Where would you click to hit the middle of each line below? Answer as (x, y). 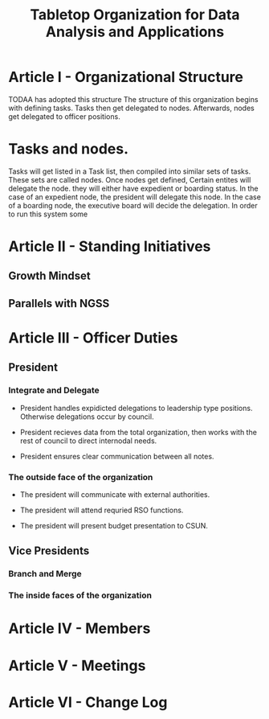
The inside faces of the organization (80, 595)
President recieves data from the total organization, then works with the (138, 432)
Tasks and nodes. (69, 149)
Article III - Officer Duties (93, 338)
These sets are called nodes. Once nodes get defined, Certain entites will (130, 179)
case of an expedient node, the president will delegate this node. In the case (134, 197)
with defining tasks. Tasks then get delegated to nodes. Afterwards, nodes (131, 108)
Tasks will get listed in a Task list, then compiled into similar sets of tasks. (130, 171)
